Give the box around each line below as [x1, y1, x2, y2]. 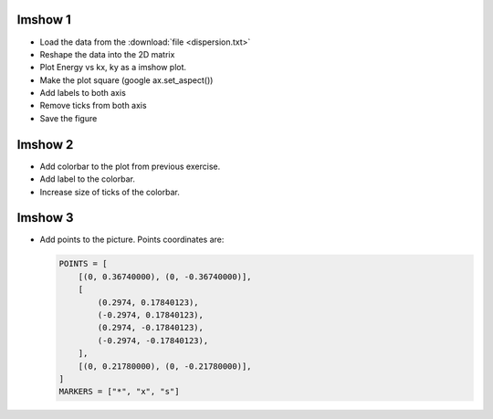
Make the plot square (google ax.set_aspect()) [39, 74, 214, 86]
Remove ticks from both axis [39, 100, 147, 111]
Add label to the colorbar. [39, 173, 136, 184]
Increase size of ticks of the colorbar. [39, 186, 180, 197]
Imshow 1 [16, 12, 72, 27]
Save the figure [39, 112, 98, 123]
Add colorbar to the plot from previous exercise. [39, 161, 221, 172]
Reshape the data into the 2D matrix [39, 48, 175, 59]
